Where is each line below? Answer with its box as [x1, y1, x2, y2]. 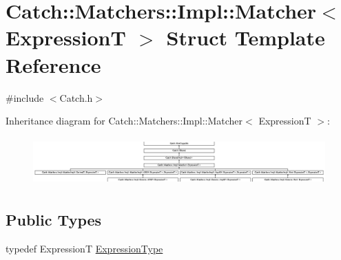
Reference [6, 50, 101, 78]
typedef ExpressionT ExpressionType [6, 241, 163, 255]
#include [6, 90, 44, 105]
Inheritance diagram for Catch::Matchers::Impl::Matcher [6, 113, 243, 128]
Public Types [6, 208, 102, 230]
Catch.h [59, 90, 93, 105]
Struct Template [166, 23, 325, 52]
